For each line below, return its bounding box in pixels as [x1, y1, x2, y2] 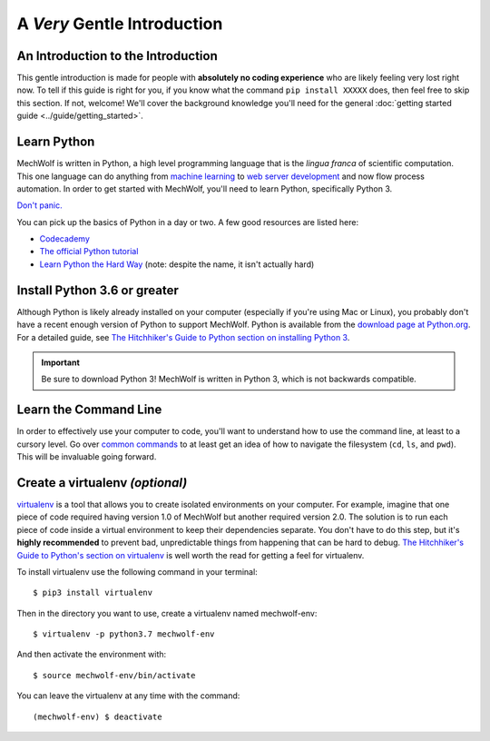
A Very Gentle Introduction [16, 14, 223, 34]
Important [41, 357, 81, 368]
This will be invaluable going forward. [16, 451, 157, 462]
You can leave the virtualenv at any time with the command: [16, 690, 240, 701]
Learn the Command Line [16, 402, 162, 418]
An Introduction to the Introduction [16, 48, 218, 64]
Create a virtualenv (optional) [16, 475, 188, 490]
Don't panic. [16, 200, 63, 211]
